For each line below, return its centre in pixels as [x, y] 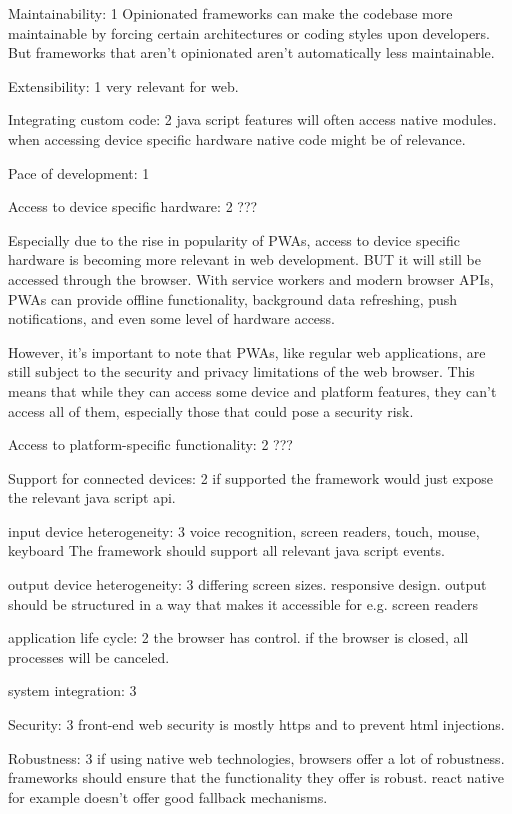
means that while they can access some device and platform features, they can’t [252, 390]
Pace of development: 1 [79, 172]
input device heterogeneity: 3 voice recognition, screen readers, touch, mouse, [244, 530]
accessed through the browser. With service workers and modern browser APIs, [251, 278]
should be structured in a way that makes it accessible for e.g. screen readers [243, 603]
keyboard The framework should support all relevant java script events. [226, 550]
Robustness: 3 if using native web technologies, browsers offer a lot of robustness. [256, 757]
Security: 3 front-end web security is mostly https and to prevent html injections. [256, 724]
